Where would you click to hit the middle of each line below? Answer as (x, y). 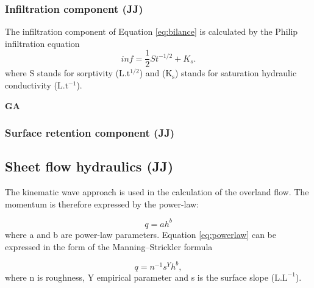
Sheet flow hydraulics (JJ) (89, 166)
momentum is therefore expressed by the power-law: (102, 203)
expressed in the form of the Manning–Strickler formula (109, 246)
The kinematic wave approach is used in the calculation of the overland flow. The (157, 192)
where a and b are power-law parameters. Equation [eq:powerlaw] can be (141, 234)
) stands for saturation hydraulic (236, 73)
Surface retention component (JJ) (90, 133)
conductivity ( (31, 85)
